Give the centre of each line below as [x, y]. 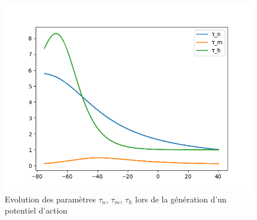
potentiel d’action [36, 210]
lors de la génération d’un [181, 199]
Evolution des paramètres [50, 199]
